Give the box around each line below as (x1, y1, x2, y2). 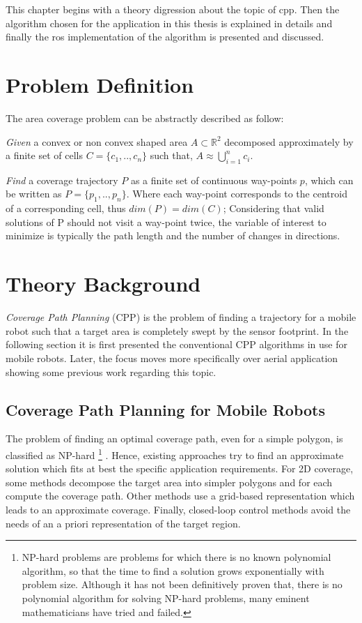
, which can (304, 172, 354, 187)
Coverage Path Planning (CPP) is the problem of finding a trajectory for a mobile (6, 310, 356, 324)
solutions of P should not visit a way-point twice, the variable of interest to (6, 214, 326, 229)
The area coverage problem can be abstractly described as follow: (6, 110, 284, 125)
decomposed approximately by (224, 134, 354, 149)
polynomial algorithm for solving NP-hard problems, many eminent (22, 590, 310, 605)
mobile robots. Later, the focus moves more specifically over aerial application (6, 350, 338, 365)
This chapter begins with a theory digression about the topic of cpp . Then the (6, 2, 340, 16)
